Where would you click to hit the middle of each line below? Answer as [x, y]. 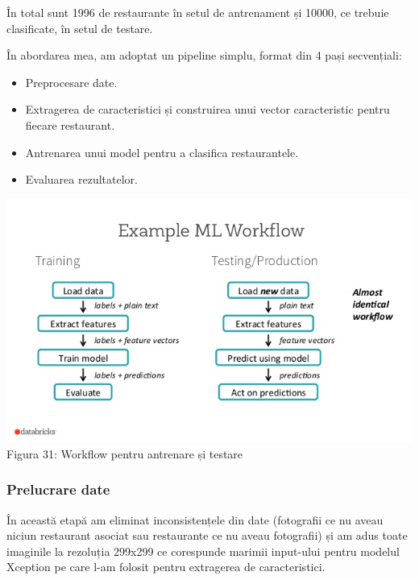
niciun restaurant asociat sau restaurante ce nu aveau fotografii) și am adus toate [207, 535]
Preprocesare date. [71, 82]
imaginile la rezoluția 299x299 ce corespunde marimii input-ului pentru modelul [203, 551]
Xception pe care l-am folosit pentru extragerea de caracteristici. [166, 567]
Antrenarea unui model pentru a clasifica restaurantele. [162, 152]
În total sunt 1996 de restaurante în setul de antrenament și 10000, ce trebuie [198, 12]
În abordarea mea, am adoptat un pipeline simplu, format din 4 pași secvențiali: [204, 55]
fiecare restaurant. [70, 124]
